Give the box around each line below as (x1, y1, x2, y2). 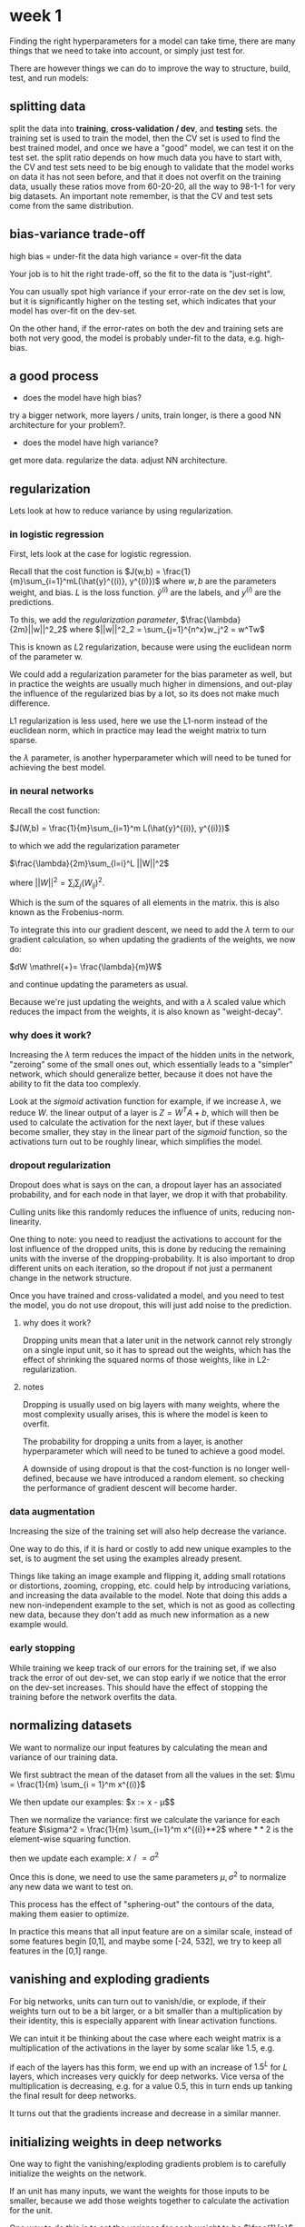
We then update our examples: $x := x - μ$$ (9, 1796, 175, 1807)
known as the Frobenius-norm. (9, 906, 125, 918)
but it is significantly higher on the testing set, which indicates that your (9, 295, 277, 306)
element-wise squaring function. (9, 1833, 132, 1844)
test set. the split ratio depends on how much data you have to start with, (9, 152, 283, 163)
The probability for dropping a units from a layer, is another (22, 1437, 243, 1447)
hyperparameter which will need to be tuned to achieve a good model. (22, 1446, 286, 1456)
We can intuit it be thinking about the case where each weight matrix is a (9, 2033, 281, 2043)
